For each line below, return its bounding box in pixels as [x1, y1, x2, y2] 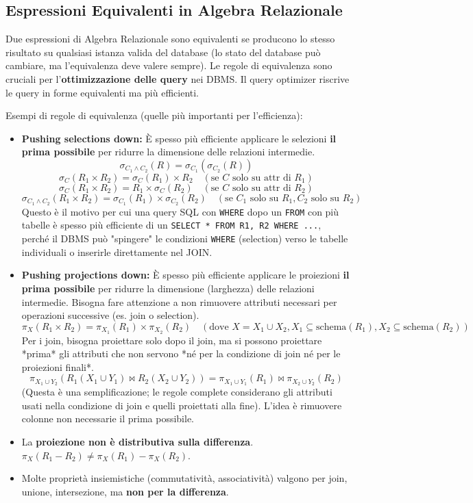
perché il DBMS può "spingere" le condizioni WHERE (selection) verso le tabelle [21, 231, 348, 246]
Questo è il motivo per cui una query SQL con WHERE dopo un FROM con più [21, 204, 339, 218]
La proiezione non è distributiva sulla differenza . [21, 435, 254, 449]
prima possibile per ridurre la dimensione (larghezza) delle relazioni [21, 281, 315, 295]
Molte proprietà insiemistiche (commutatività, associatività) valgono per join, [21, 471, 348, 485]
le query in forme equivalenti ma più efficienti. [5, 85, 199, 99]
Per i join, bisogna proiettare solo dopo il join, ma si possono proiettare [21, 333, 322, 347]
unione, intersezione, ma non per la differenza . [21, 484, 229, 498]
